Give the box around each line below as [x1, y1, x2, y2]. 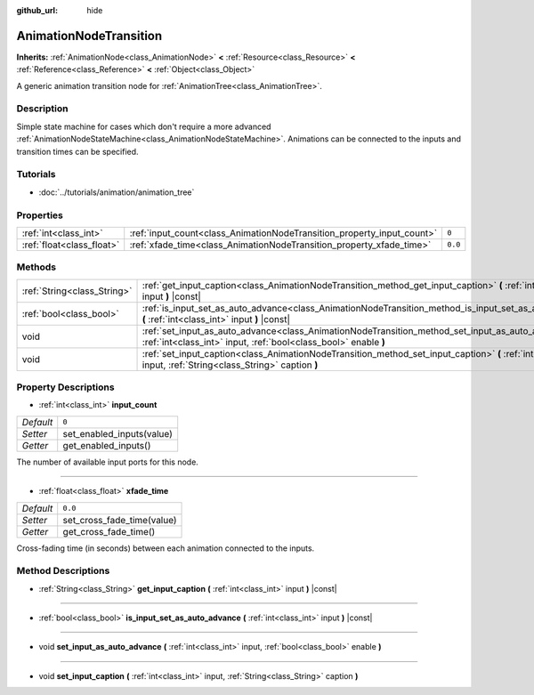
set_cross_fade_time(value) [62, 513, 177, 526]
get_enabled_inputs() [62, 439, 151, 451]
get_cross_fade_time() [62, 525, 156, 537]
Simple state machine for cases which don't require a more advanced [16, 121, 271, 132]
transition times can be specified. [16, 146, 139, 157]
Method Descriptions [16, 565, 110, 578]
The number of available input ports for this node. [16, 457, 199, 467]
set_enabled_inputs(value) [62, 427, 173, 440]
